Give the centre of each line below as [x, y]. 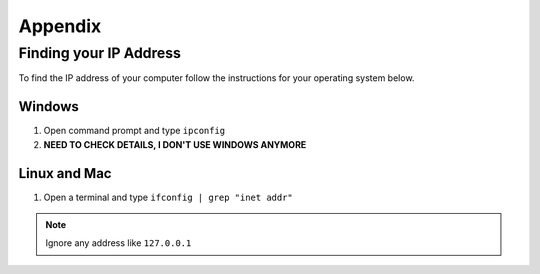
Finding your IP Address [100, 53]
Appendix [60, 26]
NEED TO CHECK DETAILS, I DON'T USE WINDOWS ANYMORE [175, 144]
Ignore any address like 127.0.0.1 [118, 243]
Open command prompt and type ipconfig [134, 131]
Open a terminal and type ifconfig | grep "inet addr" [168, 197]
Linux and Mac [65, 173]
